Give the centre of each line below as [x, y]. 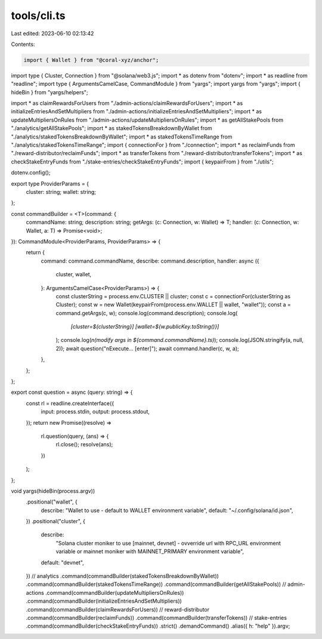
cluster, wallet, [74, 274]
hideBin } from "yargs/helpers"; [50, 92]
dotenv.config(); [31, 172]
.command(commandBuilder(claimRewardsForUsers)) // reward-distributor [118, 609]
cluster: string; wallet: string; [61, 192]
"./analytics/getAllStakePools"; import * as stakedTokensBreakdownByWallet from [112, 128]
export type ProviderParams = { [50, 183]
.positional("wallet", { [52, 502]
